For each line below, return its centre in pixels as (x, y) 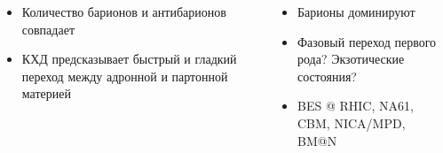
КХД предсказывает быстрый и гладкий (129, 59)
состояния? (327, 76)
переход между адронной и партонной (125, 76)
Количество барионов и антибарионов (124, 11)
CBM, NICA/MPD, (352, 122)
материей (46, 93)
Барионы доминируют (356, 11)
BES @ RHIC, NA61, (356, 106)
